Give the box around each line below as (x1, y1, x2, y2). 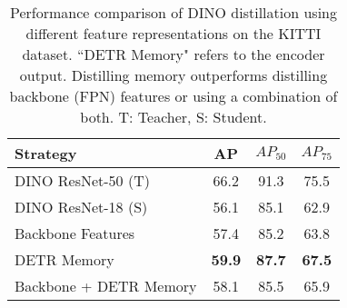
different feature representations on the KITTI (25, 23, 322, 44)
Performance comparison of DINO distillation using (9, 2, 337, 23)
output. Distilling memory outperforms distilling (19, 65, 328, 85)
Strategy (15, 143, 77, 164)
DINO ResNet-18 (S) (15, 196, 148, 217)
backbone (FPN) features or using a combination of (9, 85, 338, 106)
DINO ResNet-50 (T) (15, 170, 150, 191)
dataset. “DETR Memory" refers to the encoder (22, 44, 325, 65)
